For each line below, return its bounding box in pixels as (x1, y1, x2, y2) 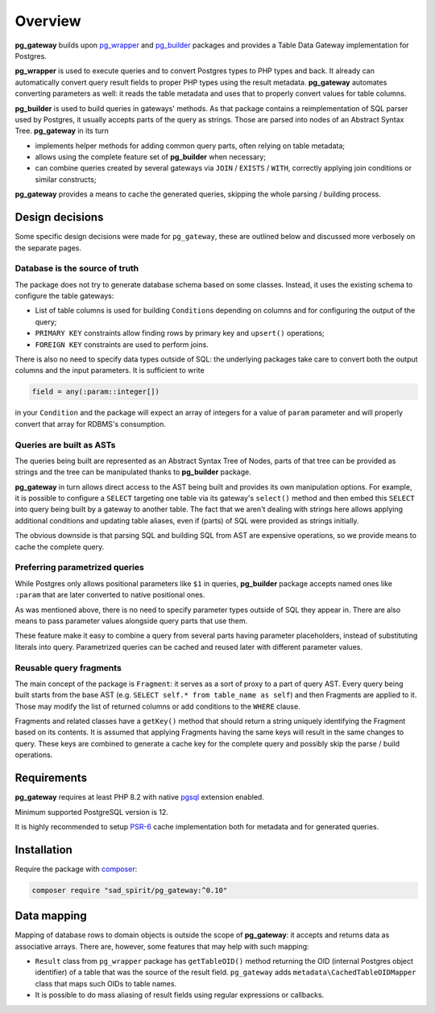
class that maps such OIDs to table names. (35, 978, 177, 988)
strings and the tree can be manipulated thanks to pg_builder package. (14, 467, 251, 477)
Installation (14, 842, 72, 857)
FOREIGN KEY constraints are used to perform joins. (35, 339, 209, 349)
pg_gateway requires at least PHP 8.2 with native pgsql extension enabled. (14, 792, 265, 802)
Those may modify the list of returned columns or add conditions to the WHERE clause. (14, 701, 301, 711)
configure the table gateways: (14, 291, 114, 301)
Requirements (14, 771, 88, 785)
